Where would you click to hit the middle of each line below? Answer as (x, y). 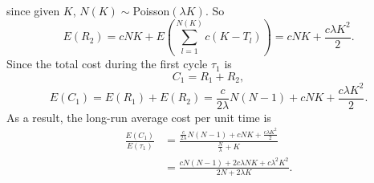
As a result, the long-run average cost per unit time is (139, 117)
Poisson (151, 10)
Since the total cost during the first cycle (107, 64)
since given (33, 10)
